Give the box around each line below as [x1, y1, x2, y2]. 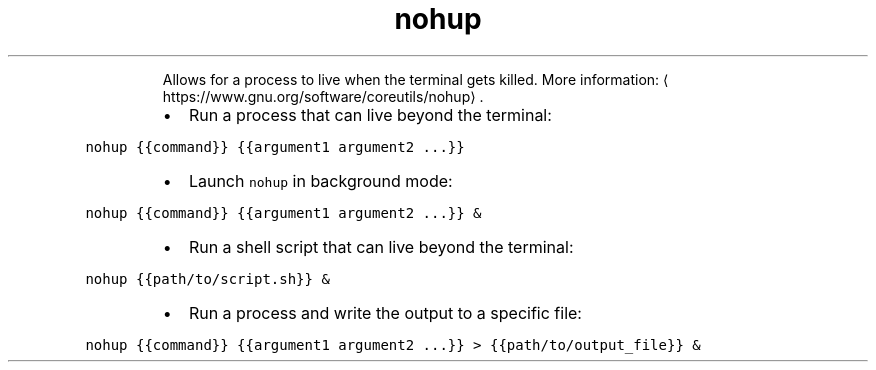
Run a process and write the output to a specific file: [188, 302, 582, 323]
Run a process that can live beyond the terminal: [188, 104, 552, 125]
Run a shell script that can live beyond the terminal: [188, 236, 574, 257]
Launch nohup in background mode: [188, 170, 453, 191]
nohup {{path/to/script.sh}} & [85, 270, 330, 287]
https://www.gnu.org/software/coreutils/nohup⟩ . [162, 87, 484, 105]
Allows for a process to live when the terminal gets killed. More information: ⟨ [162, 70, 669, 88]
